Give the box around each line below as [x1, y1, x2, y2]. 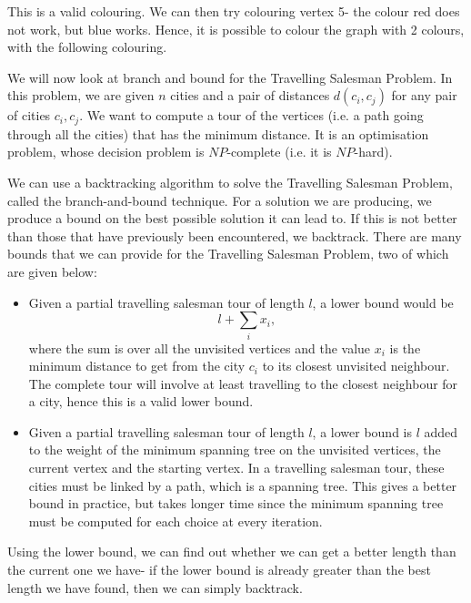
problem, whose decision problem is [7, 142, 205, 161]
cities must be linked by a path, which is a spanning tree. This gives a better [28, 475, 457, 495]
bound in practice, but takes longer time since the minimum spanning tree [28, 494, 444, 513]
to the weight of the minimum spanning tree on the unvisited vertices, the [28, 440, 441, 459]
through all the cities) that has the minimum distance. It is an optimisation [7, 124, 429, 143]
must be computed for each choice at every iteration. [28, 511, 323, 530]
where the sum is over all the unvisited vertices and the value [28, 338, 371, 357]
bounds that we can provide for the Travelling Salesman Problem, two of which [7, 244, 449, 263]
